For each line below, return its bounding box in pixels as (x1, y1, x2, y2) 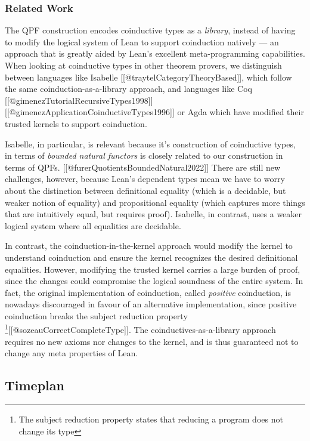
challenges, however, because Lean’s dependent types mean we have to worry (5, 172, 285, 185)
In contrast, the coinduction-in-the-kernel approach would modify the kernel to (5, 239, 293, 252)
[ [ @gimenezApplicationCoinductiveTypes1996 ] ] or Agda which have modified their (5, 106, 304, 118)
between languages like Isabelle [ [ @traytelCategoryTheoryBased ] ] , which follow (5, 70, 292, 83)
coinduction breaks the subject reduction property (5, 309, 188, 322)
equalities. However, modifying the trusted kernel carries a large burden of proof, (5, 263, 300, 275)
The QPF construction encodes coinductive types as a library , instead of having (5, 24, 296, 36)
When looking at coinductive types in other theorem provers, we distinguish (5, 59, 282, 71)
